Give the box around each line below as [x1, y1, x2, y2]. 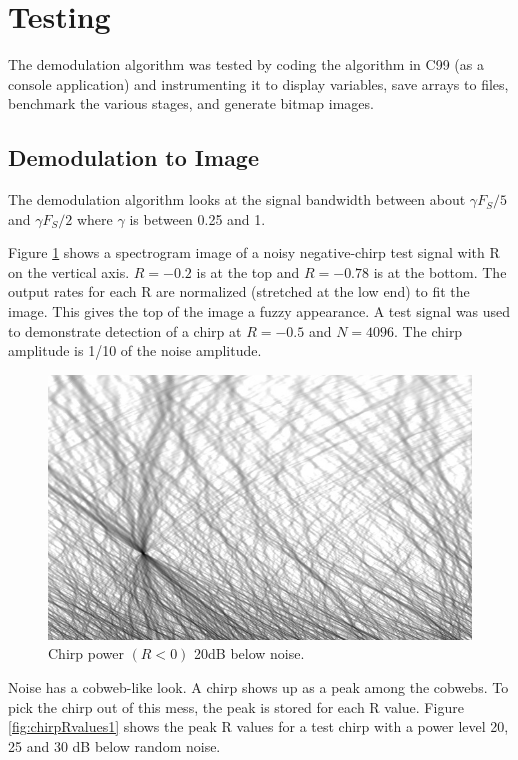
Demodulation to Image [8, 142, 260, 173]
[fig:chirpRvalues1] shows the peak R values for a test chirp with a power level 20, [8, 716, 509, 737]
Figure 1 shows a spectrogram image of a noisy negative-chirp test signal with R [8, 242, 500, 263]
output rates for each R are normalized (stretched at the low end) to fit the [8, 281, 470, 302]
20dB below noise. [194, 643, 305, 664]
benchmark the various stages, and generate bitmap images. [8, 93, 374, 114]
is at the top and [196, 261, 300, 282]
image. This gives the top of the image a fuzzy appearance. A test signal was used [8, 301, 511, 322]
